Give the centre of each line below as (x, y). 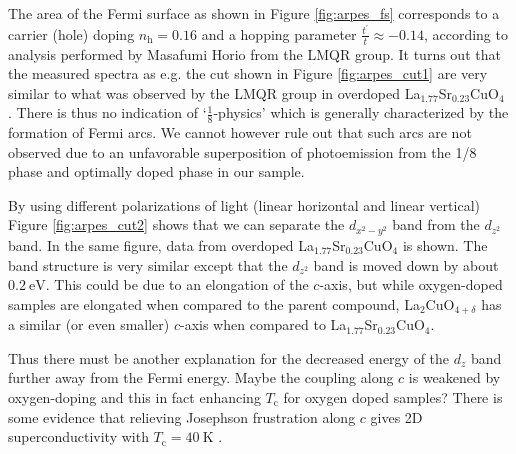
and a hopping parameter (279, 33)
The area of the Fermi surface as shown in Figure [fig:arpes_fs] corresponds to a (254, 13)
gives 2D (396, 416)
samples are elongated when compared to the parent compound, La (214, 303)
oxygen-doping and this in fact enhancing (134, 396)
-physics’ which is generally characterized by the (361, 112)
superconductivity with (78, 436)
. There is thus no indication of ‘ (107, 112)
